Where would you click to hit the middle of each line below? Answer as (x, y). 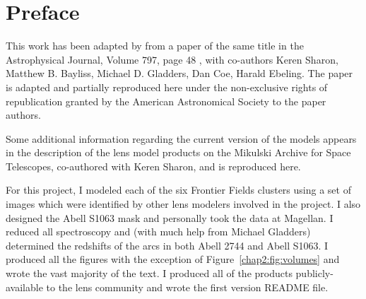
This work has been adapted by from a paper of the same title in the (155, 46)
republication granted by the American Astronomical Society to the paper (166, 101)
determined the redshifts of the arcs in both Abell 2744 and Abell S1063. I (167, 245)
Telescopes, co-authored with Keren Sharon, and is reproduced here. (153, 166)
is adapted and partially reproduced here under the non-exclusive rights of (167, 87)
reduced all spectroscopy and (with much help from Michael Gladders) (158, 231)
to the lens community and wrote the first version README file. (187, 287)
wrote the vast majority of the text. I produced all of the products (149, 273)
